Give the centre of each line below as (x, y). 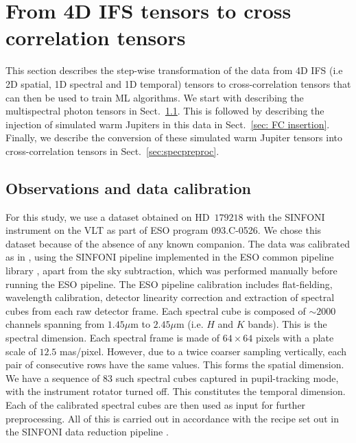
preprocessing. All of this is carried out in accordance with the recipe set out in (172, 418)
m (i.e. (190, 324)
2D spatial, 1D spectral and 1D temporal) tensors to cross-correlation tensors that (178, 83)
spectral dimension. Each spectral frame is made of (113, 338)
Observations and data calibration (128, 188)
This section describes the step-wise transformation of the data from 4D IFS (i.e (174, 70)
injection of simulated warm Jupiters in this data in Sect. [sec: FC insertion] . (168, 124)
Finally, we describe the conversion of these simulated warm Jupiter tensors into (174, 137)
